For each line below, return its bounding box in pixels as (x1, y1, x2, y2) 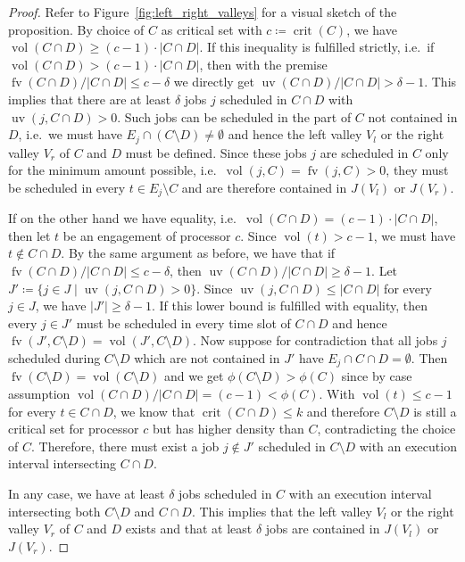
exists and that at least (125, 519, 253, 538)
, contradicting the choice (317, 419, 456, 438)
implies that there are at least (8, 89, 171, 108)
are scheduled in (320, 143, 409, 161)
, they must (386, 161, 449, 179)
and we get (163, 367, 224, 385)
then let (8, 226, 51, 244)
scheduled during (8, 349, 101, 367)
